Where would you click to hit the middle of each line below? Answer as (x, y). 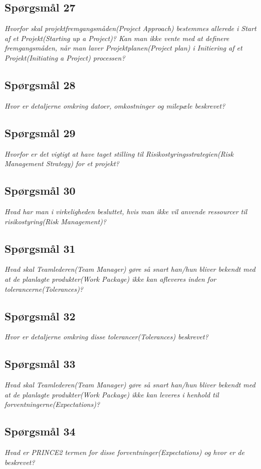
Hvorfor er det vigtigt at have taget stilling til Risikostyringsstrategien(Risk (119, 153)
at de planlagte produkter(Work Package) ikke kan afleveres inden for (110, 279)
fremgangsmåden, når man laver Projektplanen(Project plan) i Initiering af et (123, 48)
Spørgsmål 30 (40, 190)
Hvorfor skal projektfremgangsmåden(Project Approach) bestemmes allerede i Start (130, 28)
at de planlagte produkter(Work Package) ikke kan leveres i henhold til (112, 394)
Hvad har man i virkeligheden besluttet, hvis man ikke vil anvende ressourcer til (126, 211)
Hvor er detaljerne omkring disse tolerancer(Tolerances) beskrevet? (106, 337)
